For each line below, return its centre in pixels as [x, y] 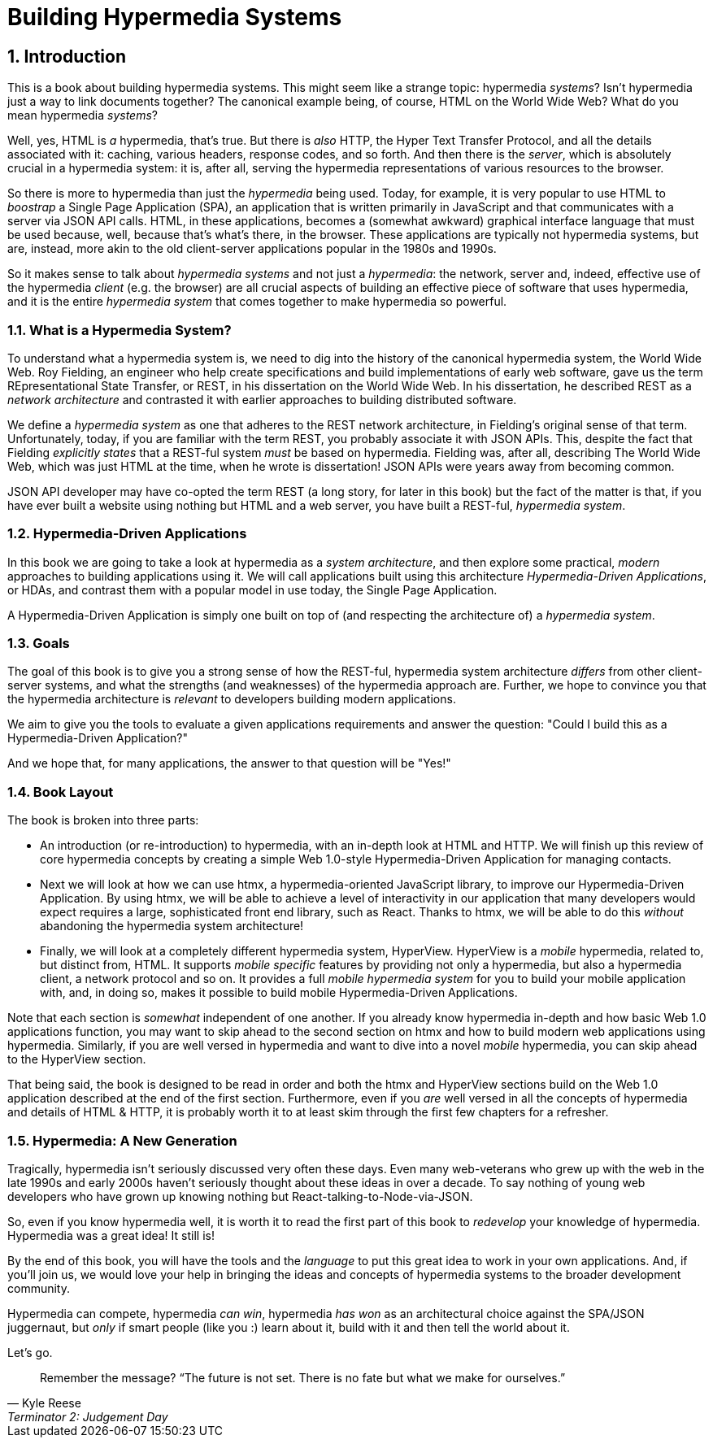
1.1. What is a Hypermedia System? [120, 330]
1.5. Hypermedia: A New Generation [122, 1140]
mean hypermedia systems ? [83, 115]
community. [39, 1288]
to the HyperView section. [77, 1059]
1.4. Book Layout [61, 792]
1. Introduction [67, 56]
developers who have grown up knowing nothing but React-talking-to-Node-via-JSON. [240, 1196]
